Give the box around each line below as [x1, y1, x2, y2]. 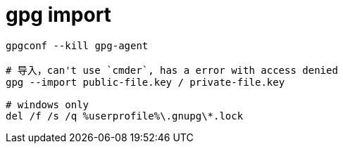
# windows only [6, 98, 89, 110]
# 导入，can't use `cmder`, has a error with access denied [6, 64, 338, 76]
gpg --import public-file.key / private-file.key [6, 76, 285, 88]
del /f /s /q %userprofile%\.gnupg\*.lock [6, 110, 244, 122]
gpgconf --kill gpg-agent [6, 39, 149, 51]
